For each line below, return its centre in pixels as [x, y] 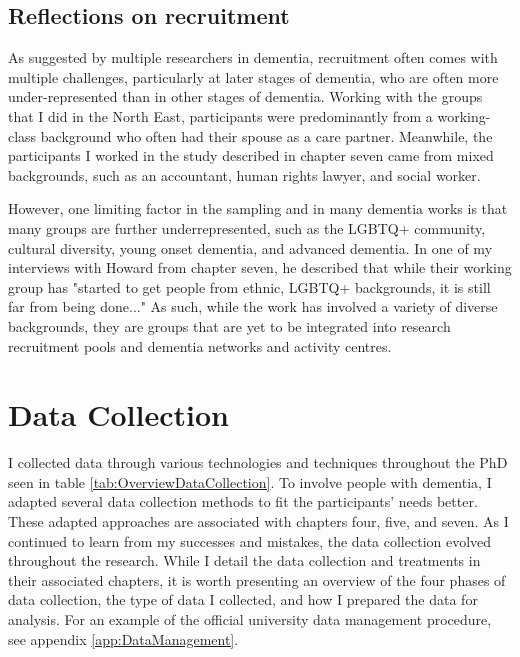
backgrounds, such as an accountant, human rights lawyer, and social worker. [244, 174]
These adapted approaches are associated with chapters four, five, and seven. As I [258, 521]
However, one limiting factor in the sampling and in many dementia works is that [258, 208]
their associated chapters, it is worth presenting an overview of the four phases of [257, 579]
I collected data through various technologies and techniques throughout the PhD [258, 462]
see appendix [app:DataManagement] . [123, 638]
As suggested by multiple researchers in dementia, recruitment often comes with [253, 57]
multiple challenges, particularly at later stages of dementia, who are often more [253, 76]
